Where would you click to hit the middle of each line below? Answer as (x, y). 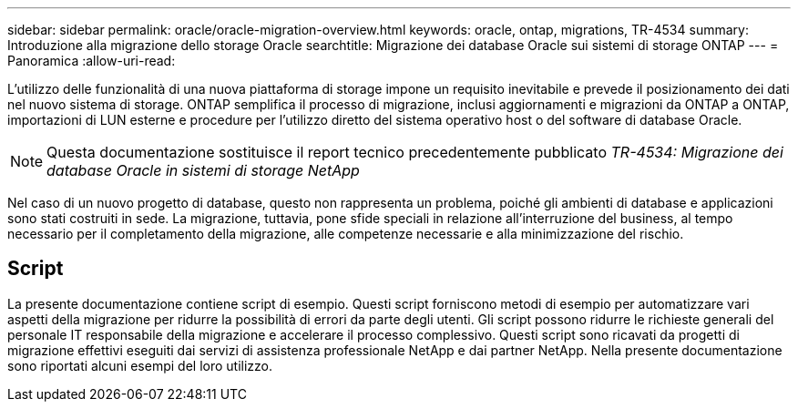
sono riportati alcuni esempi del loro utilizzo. (140, 365)
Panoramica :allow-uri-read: (92, 61)
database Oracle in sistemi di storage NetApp (203, 170)
